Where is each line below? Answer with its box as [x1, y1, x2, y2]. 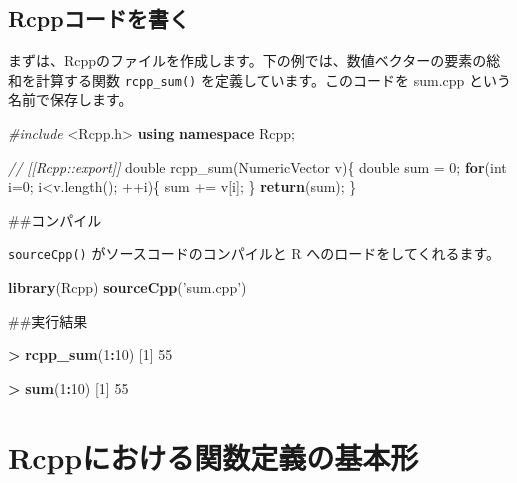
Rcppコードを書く [8, 3, 190, 34]
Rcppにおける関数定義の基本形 [8, 436, 419, 477]
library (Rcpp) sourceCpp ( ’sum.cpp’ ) [8, 277, 247, 298]
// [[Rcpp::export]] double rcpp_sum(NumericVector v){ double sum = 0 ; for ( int [8, 156, 507, 177]
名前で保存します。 [8, 89, 133, 110]
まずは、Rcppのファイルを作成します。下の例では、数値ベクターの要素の [8, 50, 487, 71]
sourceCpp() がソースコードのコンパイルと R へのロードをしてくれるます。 [8, 243, 501, 264]
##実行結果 [8, 310, 88, 331]
